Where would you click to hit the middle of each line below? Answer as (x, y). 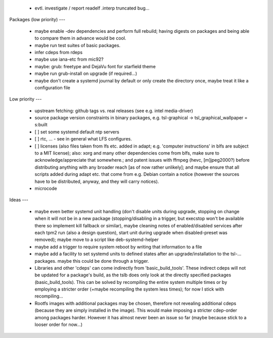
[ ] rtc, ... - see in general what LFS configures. (83, 139)
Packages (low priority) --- (37, 20)
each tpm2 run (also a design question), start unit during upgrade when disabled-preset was (131, 232)
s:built (41, 125)
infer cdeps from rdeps (59, 52)
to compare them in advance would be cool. (80, 38)
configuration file (52, 87)
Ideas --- (19, 200)
